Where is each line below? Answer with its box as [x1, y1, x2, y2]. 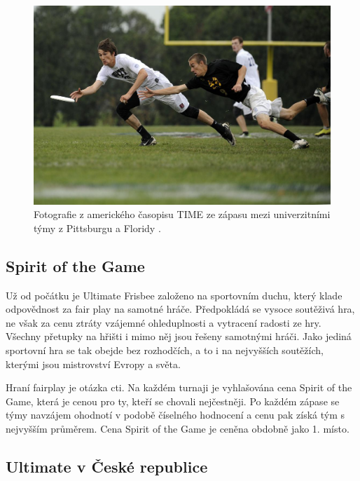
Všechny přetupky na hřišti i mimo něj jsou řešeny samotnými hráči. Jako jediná [6, 329, 352, 344]
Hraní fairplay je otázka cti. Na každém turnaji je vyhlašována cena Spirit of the [6, 380, 352, 395]
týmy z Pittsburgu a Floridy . [34, 220, 161, 235]
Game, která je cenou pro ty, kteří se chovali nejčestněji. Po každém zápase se [6, 393, 340, 408]
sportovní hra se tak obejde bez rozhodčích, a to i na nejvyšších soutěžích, [6, 342, 324, 357]
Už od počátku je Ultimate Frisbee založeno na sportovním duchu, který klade [6, 287, 342, 302]
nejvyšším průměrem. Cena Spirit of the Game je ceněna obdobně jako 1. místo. [6, 421, 349, 435]
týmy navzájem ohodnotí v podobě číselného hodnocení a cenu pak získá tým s [6, 407, 345, 422]
